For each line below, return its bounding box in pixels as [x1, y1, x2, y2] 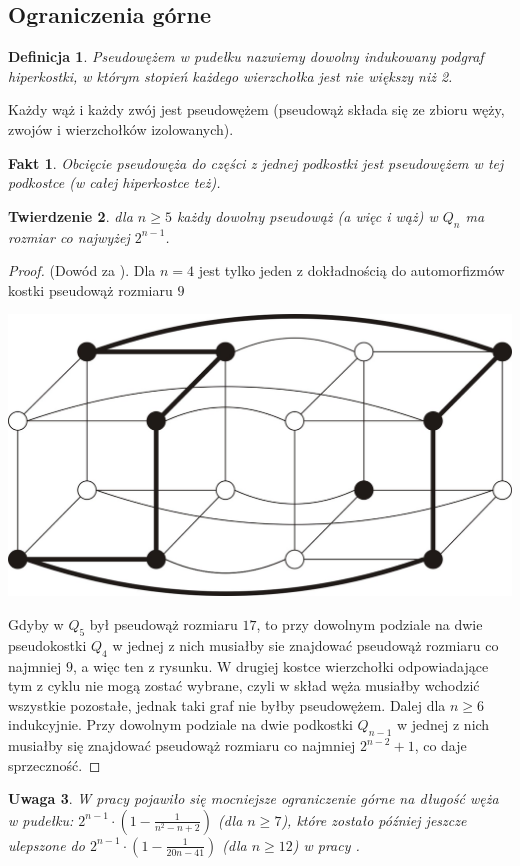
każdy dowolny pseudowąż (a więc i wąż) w [176, 205, 438, 226]
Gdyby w [8, 613, 64, 634]
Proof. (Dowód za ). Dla [8, 260, 156, 281]
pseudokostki [8, 634, 87, 655]
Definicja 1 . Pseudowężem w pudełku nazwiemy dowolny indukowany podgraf [8, 46, 484, 67]
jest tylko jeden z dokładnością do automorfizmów [198, 260, 505, 281]
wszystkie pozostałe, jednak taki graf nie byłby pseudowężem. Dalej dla [8, 694, 446, 715]
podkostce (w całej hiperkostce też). [8, 172, 221, 193]
